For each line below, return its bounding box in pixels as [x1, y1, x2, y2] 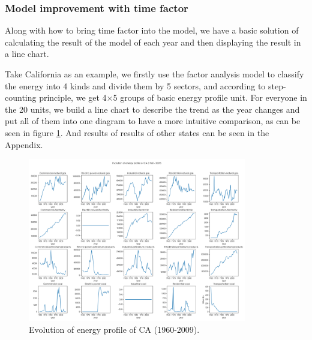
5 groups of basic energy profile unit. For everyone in [113, 91, 307, 104]
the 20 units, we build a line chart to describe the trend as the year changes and [5, 103, 300, 115]
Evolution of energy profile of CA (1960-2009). [29, 323, 200, 336]
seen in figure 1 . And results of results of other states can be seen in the [5, 126, 269, 139]
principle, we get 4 [39, 91, 107, 104]
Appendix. [5, 138, 43, 151]
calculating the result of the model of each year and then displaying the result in [5, 35, 301, 48]
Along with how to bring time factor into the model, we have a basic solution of [5, 24, 299, 37]
